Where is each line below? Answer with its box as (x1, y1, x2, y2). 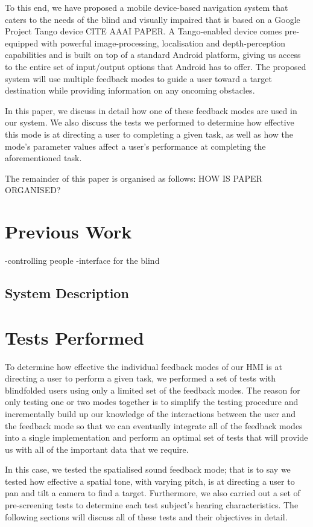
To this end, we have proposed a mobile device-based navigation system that (5, 1, 288, 13)
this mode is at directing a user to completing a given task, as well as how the (5, 127, 294, 140)
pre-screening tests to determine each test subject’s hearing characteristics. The (5, 499, 299, 511)
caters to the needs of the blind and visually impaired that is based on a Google (5, 13, 300, 25)
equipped (5, 36, 39, 49)
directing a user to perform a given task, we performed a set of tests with (5, 372, 276, 385)
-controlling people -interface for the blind (5, 254, 160, 267)
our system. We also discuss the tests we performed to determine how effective (5, 116, 294, 129)
